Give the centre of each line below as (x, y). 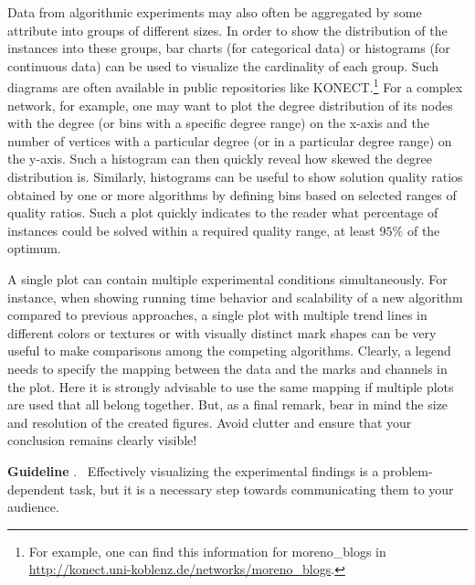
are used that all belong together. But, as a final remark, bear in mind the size (228, 404)
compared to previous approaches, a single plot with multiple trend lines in (217, 315)
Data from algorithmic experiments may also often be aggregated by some (215, 12)
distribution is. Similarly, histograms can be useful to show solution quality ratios (235, 176)
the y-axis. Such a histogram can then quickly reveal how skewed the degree (220, 159)
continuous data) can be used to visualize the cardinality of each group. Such (223, 65)
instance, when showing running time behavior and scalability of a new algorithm (235, 297)
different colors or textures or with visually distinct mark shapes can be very (222, 332)
